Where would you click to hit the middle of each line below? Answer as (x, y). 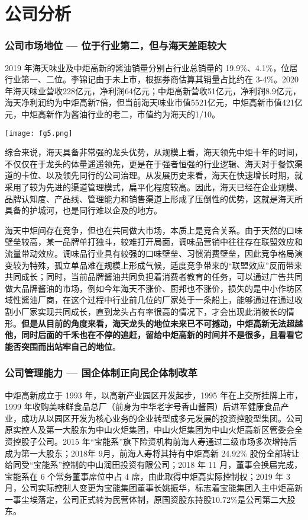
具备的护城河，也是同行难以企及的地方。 (83, 210)
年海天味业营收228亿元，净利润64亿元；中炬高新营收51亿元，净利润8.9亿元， (153, 90)
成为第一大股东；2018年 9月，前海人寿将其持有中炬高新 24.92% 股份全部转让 (152, 453)
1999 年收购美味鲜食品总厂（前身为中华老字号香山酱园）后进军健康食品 (143, 406)
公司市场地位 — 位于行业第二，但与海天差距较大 (116, 45)
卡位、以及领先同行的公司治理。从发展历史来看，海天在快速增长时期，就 (162, 175)
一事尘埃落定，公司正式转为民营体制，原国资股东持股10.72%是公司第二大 (146, 499)
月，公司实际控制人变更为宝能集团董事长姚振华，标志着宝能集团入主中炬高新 (154, 488)
